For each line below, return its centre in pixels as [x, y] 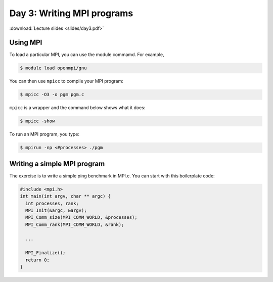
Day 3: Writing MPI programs [71, 13]
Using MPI [26, 43]
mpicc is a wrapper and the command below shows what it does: [77, 108]
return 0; [38, 260]
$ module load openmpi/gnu [53, 68]
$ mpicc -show [37, 121]
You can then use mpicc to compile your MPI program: [66, 81]
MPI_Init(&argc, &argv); [56, 210]
